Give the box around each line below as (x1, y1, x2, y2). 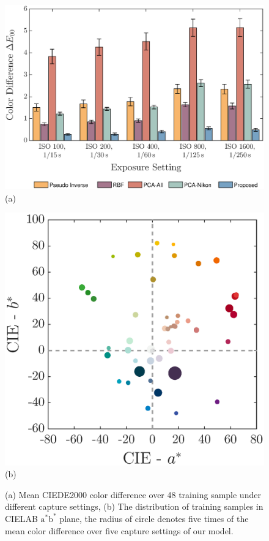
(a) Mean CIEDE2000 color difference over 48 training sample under (5, 488, 261, 501)
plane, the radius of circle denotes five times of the (59, 512, 249, 524)
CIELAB (5, 512, 38, 524)
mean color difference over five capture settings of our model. (5, 524, 234, 537)
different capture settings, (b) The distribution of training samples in (5, 500, 263, 513)
